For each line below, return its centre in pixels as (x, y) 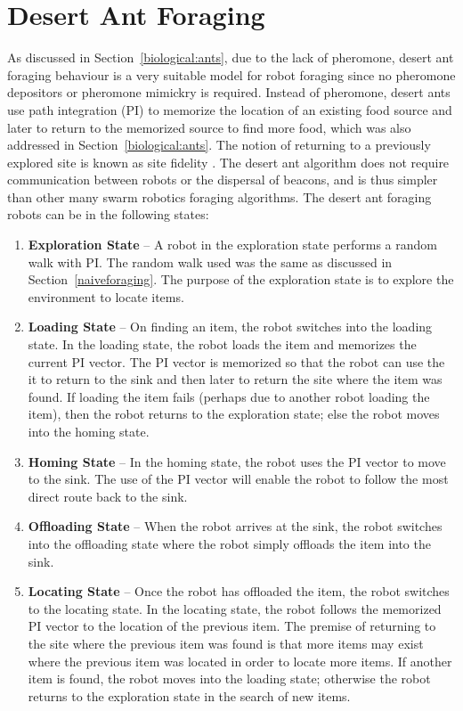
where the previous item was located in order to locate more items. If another (240, 661)
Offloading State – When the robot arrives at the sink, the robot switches (235, 526)
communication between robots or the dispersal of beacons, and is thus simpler (223, 180)
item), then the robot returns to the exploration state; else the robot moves (234, 414)
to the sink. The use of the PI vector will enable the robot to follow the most (238, 479)
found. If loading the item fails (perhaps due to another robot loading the (229, 396)
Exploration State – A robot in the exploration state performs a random (232, 245)
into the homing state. (89, 431)
